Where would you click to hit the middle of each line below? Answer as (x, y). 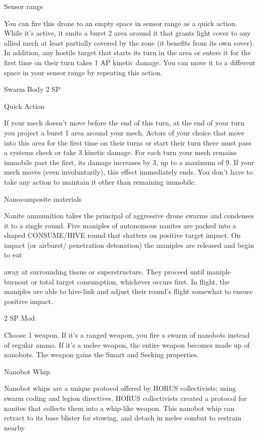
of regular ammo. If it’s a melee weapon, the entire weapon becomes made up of (127, 344)
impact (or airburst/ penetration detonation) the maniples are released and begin (129, 245)
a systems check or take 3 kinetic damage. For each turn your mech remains (120, 152)
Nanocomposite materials (43, 198)
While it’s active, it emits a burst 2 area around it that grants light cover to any (127, 33)
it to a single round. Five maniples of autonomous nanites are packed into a (120, 225)
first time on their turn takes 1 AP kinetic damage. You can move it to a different (130, 62)
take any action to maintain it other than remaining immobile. (100, 181)
